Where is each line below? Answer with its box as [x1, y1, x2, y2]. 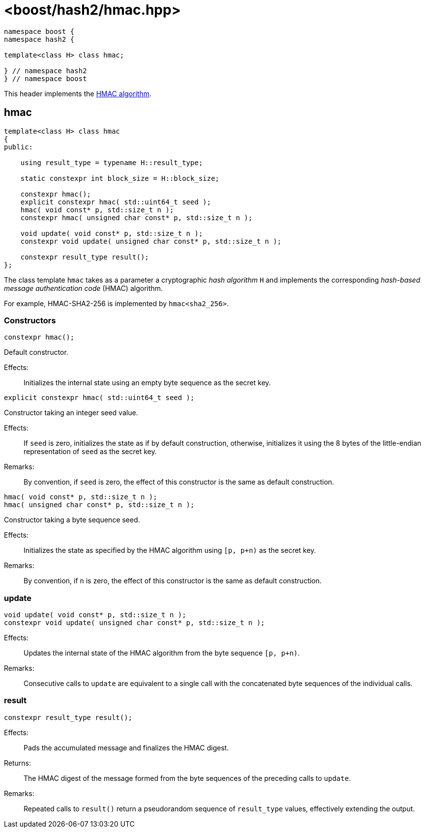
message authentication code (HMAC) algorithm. [4, 284, 163, 292]
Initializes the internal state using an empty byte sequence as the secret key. [24, 378, 271, 387]
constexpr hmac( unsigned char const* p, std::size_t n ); [20, 213, 253, 222]
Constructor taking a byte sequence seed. [4, 516, 140, 524]
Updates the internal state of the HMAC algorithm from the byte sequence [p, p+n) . [24, 649, 300, 658]
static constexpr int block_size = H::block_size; [20, 174, 220, 182]
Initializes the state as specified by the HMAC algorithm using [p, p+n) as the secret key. [24, 546, 316, 555]
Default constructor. [4, 348, 68, 357]
